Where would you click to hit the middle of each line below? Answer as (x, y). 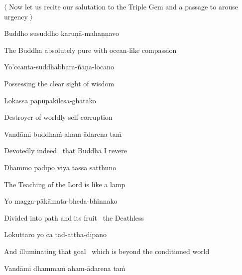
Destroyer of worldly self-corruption (58, 117)
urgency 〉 (18, 16)
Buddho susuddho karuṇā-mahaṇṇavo (62, 33)
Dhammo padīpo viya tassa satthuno (60, 167)
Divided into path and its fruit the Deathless (74, 217)
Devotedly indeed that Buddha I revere (66, 150)
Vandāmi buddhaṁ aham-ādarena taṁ (63, 134)
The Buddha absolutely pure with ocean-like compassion (90, 50)
